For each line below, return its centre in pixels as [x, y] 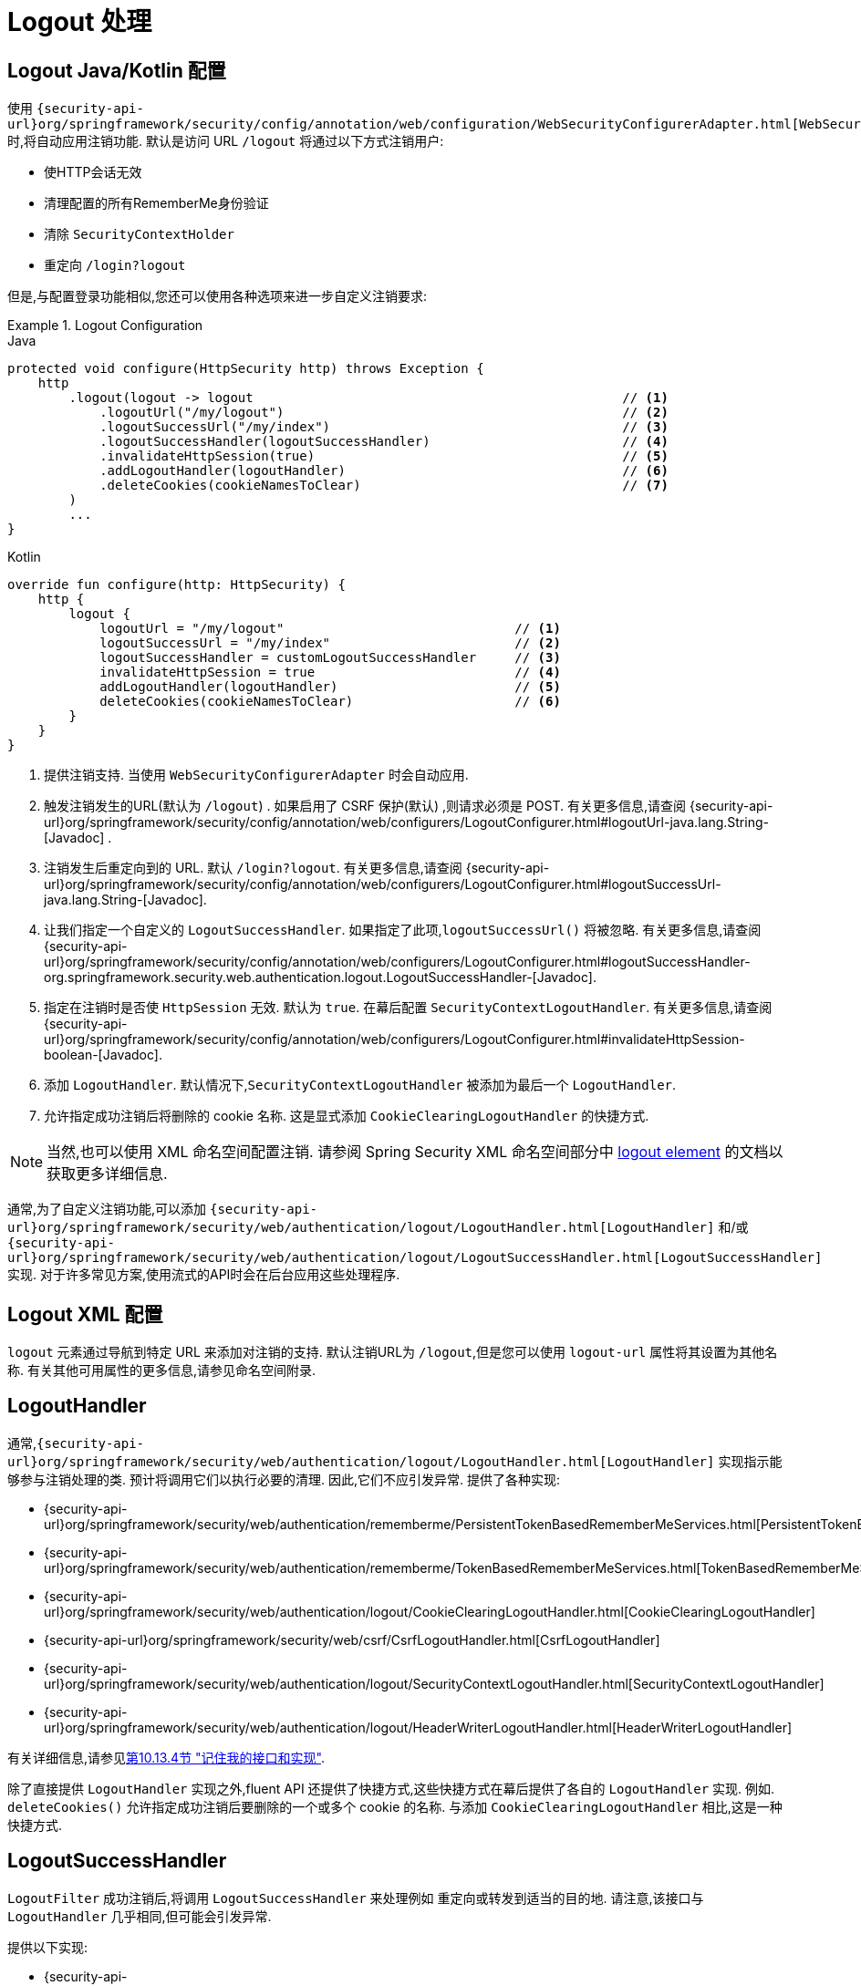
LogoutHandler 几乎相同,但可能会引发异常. [140, 1916]
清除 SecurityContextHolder [139, 234]
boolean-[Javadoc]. [103, 1055]
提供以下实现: [48, 1947]
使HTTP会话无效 [93, 172]
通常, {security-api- [76, 1443]
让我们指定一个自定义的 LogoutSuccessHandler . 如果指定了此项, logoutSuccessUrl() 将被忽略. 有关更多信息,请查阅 [403, 930]
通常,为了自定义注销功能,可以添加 [107, 1209]
